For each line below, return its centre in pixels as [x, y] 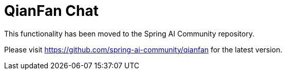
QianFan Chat [51, 11]
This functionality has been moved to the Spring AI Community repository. [129, 33]
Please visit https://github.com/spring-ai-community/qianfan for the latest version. [143, 49]
